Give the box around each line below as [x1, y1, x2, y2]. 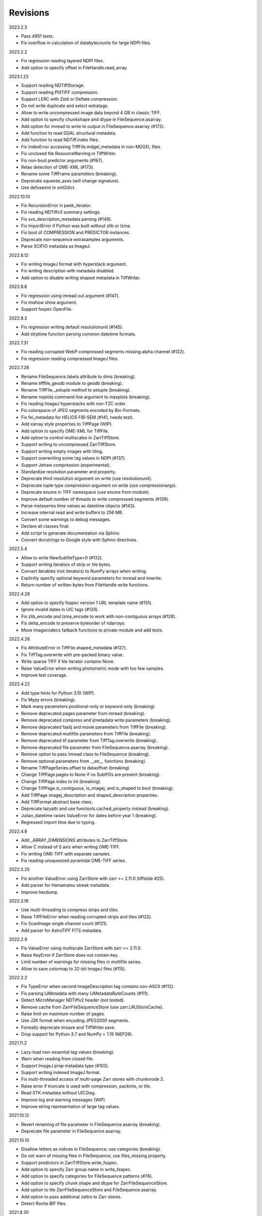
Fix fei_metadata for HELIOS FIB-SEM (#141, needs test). [21, 414, 134, 420]
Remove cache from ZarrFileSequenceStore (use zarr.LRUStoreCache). [21, 1004, 164, 1010]
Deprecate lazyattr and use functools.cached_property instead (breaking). [21, 805, 170, 812]
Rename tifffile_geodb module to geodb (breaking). [21, 380, 123, 386]
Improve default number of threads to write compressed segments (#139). [21, 496, 169, 502]
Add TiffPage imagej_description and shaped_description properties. [21, 792, 159, 798]
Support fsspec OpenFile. [21, 306, 73, 312]
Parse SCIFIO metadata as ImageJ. [21, 243, 91, 249]
